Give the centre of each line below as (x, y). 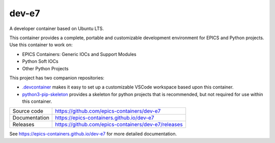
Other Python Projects (45, 68)
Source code (28, 111)
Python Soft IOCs (40, 62)
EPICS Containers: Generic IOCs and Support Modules (79, 54)
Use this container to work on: (41, 45)
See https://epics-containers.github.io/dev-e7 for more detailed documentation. (93, 134)
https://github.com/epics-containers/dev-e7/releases (119, 125)
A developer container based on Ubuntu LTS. (57, 28)
